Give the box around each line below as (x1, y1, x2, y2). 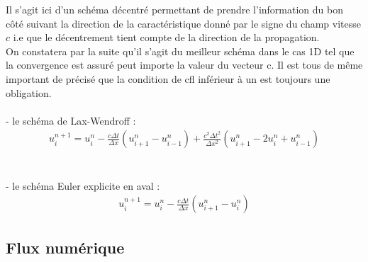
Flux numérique (6, 236, 125, 258)
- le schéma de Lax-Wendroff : (6, 113, 136, 127)
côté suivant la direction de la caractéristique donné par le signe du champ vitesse (6, 16, 362, 30)
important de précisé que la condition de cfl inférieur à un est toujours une (6, 71, 330, 86)
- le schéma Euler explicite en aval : (6, 178, 160, 193)
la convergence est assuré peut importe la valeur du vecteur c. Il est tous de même (6, 57, 363, 72)
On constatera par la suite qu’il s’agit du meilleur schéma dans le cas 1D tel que (6, 43, 355, 58)
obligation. (6, 85, 52, 100)
